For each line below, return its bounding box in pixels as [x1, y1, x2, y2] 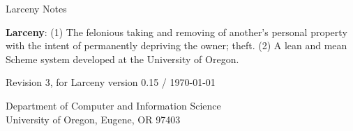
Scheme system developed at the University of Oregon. [6, 51, 239, 66]
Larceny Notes [6, 1, 67, 15]
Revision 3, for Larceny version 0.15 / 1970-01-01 [6, 75, 216, 89]
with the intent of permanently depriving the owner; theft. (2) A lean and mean [6, 38, 347, 53]
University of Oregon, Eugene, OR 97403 [6, 112, 181, 126]
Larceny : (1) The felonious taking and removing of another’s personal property [6, 24, 347, 39]
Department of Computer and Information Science [6, 98, 221, 112]
